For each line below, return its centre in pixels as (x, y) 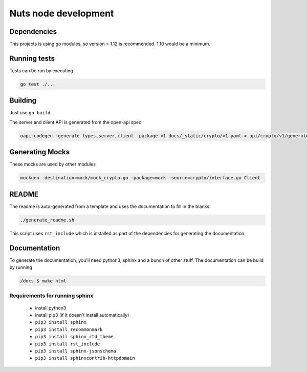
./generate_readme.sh (47, 220)
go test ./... (38, 84)
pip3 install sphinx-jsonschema (75, 351)
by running (21, 267)
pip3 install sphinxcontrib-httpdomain (85, 358)
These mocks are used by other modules (53, 164)
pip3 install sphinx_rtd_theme (74, 337)
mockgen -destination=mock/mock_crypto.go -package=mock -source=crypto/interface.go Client (140, 178)
